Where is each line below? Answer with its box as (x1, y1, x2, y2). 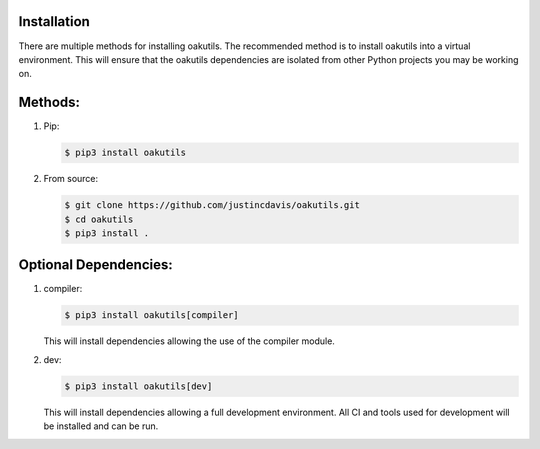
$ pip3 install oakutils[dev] (64, 380, 213, 392)
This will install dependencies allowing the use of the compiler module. (43, 335, 335, 347)
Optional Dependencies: (18, 256, 174, 274)
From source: (43, 173, 99, 185)
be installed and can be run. (43, 420, 159, 432)
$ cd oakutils (64, 213, 134, 225)
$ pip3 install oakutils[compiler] (64, 310, 239, 321)
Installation (18, 13, 90, 30)
